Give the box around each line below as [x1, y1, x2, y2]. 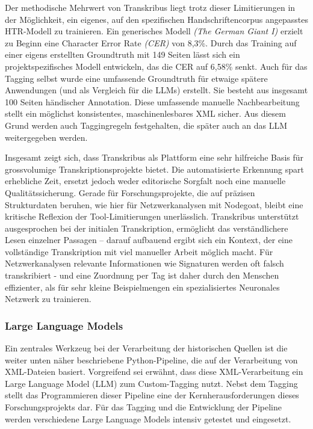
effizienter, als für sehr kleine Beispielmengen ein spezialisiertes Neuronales [5, 280, 280, 293]
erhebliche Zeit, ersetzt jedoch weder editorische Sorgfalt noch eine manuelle [5, 174, 286, 187]
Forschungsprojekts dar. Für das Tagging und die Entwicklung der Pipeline [5, 401, 282, 413]
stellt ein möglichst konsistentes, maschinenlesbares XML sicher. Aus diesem [5, 107, 286, 120]
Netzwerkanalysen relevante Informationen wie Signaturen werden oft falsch [5, 257, 284, 270]
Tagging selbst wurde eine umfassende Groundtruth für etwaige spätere [5, 72, 268, 84]
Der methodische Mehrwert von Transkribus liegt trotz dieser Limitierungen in [5, 1, 296, 13]
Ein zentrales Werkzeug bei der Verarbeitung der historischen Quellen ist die [5, 342, 288, 354]
